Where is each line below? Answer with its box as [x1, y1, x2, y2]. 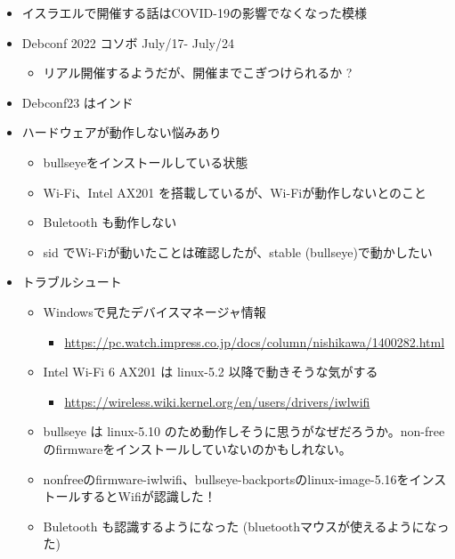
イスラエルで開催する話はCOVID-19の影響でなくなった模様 [21, 4, 367, 21]
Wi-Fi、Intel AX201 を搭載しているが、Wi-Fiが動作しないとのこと [43, 182, 427, 201]
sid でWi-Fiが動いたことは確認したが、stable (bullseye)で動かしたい [43, 242, 433, 261]
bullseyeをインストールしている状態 [43, 152, 248, 171]
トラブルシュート [21, 272, 122, 291]
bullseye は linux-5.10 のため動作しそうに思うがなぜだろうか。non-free [43, 422, 445, 441]
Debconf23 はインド [21, 93, 134, 111]
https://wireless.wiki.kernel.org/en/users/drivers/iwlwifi [64, 392, 370, 410]
